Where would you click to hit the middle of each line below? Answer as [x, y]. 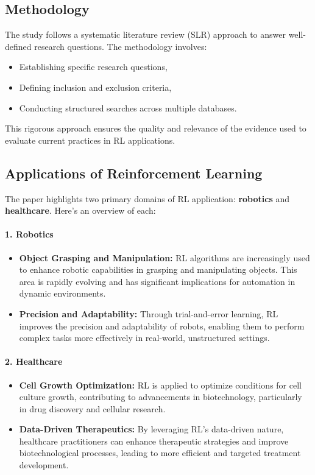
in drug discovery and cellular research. [92, 408]
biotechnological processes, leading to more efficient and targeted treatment [160, 453]
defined [18, 46]
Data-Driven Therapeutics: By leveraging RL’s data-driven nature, [151, 429]
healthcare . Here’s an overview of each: [80, 210]
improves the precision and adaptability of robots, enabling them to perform [162, 325]
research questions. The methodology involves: [121, 46]
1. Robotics [29, 234]
